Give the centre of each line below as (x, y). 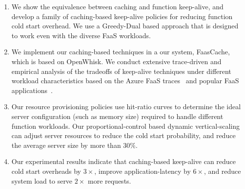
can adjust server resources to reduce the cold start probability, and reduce (123, 135)
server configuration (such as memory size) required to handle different (117, 116)
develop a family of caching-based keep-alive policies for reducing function (122, 16)
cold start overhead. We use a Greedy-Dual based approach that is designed (125, 26)
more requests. (109, 180)
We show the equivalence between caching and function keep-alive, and (117, 6)
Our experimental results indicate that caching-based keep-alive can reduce (124, 161)
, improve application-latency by (143, 171)
